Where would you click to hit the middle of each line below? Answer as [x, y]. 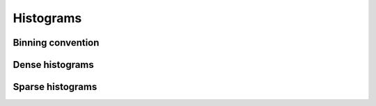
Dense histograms [53, 65]
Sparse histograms [55, 87]
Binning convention [56, 43]
